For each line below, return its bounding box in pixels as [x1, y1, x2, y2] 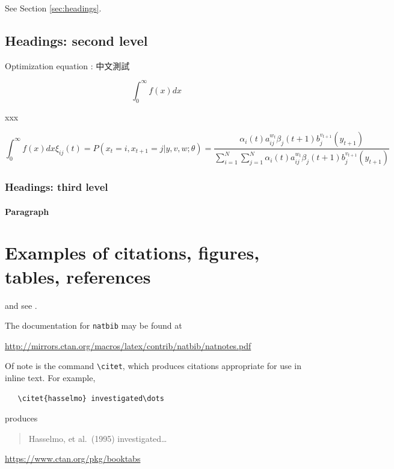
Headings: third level [5, 179, 108, 194]
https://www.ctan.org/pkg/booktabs [5, 452, 141, 465]
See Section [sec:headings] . [5, 2, 102, 14]
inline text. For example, [5, 371, 96, 384]
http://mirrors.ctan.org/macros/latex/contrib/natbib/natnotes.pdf [5, 339, 251, 352]
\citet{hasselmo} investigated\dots [17, 394, 164, 403]
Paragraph [5, 205, 49, 217]
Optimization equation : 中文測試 [5, 59, 130, 72]
